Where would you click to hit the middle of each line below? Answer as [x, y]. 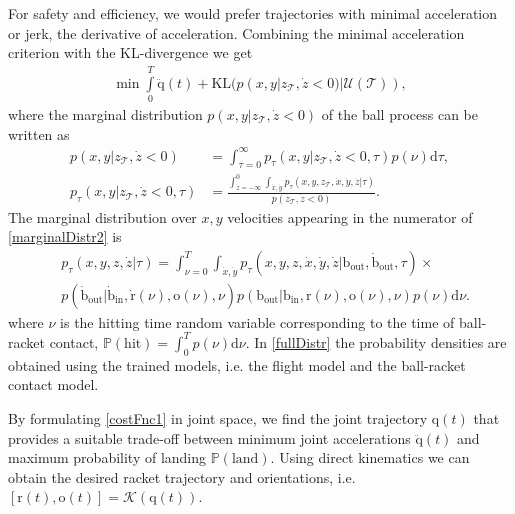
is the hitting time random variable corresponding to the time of [257, 321]
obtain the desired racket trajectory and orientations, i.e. [182, 476]
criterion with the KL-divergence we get [130, 52]
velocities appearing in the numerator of [350, 216]
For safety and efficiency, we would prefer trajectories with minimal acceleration [253, 13]
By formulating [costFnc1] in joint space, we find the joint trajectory [218, 417]
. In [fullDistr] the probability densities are [376, 341]
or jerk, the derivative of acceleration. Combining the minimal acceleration [236, 32]
